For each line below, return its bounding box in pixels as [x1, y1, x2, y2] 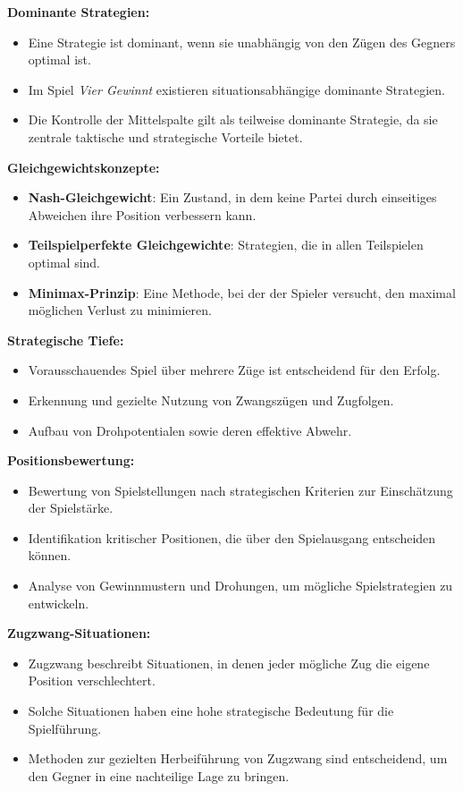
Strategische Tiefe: [7, 330, 124, 349]
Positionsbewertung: [7, 451, 135, 470]
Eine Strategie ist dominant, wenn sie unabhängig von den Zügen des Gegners [28, 32, 456, 51]
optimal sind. [28, 252, 101, 271]
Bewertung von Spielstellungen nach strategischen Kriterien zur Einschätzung [28, 481, 453, 499]
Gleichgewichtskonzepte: [7, 157, 160, 176]
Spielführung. [28, 719, 102, 737]
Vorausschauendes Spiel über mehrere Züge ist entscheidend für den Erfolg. [28, 361, 441, 379]
